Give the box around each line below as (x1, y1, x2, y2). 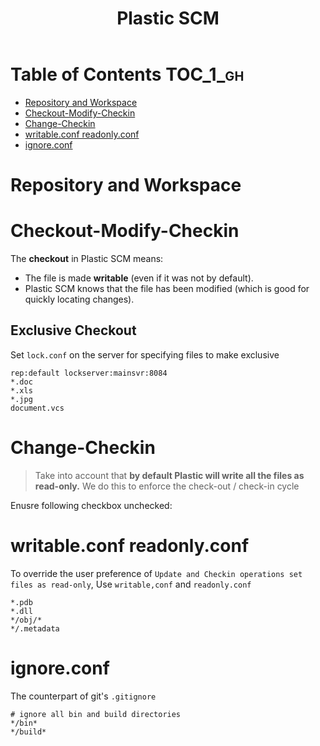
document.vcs (10, 403, 65, 413)
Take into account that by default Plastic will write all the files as (34, 469, 305, 481)
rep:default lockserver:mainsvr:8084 (10, 368, 168, 378)
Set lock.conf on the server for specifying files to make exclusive (10, 348, 280, 361)
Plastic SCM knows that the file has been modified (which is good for (24, 283, 310, 295)
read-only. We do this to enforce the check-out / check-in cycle (34, 480, 300, 492)
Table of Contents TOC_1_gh (10, 63, 245, 86)
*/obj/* (10, 615, 43, 625)
